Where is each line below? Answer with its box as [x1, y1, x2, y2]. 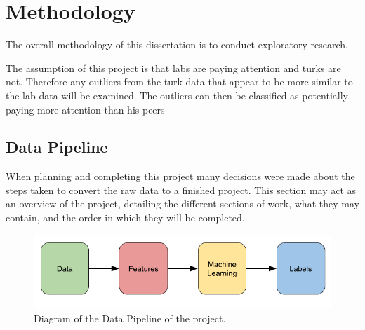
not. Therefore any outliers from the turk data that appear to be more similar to [6, 74, 353, 89]
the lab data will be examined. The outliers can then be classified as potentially [6, 88, 349, 102]
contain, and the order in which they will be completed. [6, 210, 245, 225]
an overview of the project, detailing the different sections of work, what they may [6, 196, 359, 211]
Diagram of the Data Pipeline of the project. [34, 310, 226, 325]
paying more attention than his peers [6, 102, 165, 116]
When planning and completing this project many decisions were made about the [6, 169, 355, 184]
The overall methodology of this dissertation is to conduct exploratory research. [6, 37, 348, 52]
